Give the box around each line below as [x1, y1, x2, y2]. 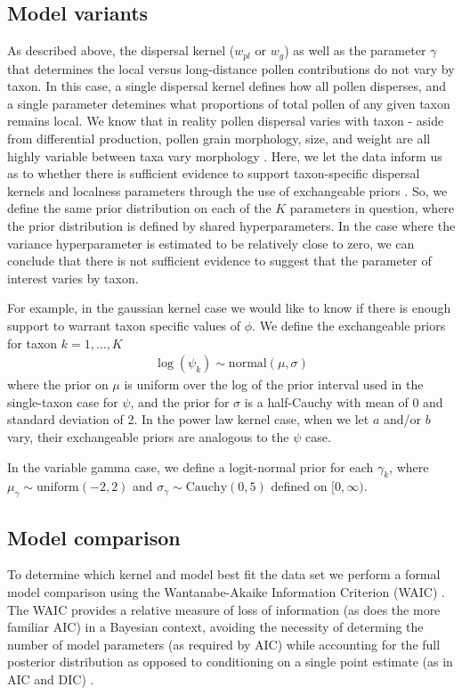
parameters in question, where [289, 199, 455, 217]
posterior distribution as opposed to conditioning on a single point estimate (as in [7, 652, 453, 671]
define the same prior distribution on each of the [7, 199, 272, 217]
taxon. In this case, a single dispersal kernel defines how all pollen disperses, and [7, 77, 447, 95]
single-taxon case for [7, 392, 118, 411]
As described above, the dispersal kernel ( [7, 41, 235, 60]
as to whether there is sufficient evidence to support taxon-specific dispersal [7, 164, 420, 183]
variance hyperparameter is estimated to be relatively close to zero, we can [7, 233, 415, 252]
